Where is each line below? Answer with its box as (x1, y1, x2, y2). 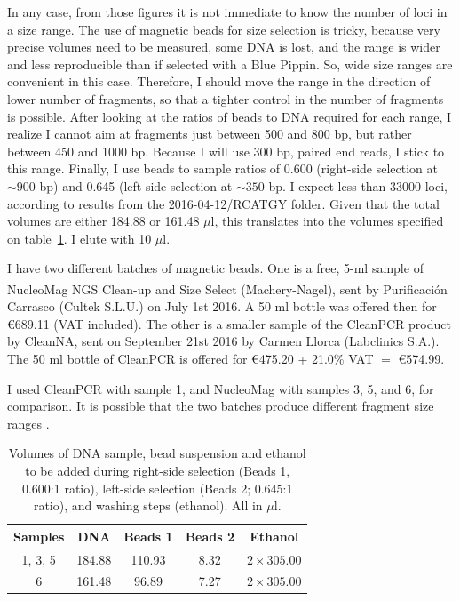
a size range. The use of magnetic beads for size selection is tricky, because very (7, 20, 440, 38)
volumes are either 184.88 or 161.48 (7, 212, 200, 230)
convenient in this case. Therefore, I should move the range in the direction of (7, 72, 431, 91)
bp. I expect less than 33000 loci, (268, 176, 448, 195)
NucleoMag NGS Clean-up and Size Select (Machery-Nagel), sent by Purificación (7, 279, 448, 298)
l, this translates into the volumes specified (210, 212, 444, 230)
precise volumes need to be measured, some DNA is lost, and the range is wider (7, 37, 440, 56)
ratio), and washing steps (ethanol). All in (33, 496, 263, 515)
